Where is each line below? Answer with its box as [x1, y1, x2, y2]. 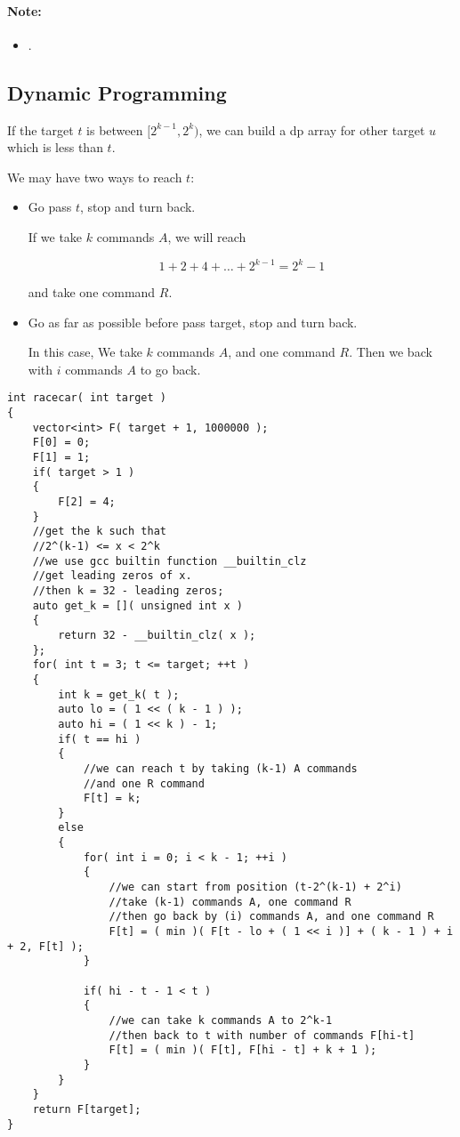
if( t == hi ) [58, 732, 141, 746]
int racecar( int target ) [7, 391, 166, 405]
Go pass [28, 198, 72, 216]
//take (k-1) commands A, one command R [109, 895, 351, 908]
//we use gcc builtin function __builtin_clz [32, 554, 307, 568]
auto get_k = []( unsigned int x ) [32, 599, 243, 612]
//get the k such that [32, 525, 166, 538]
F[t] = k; [83, 792, 141, 805]
